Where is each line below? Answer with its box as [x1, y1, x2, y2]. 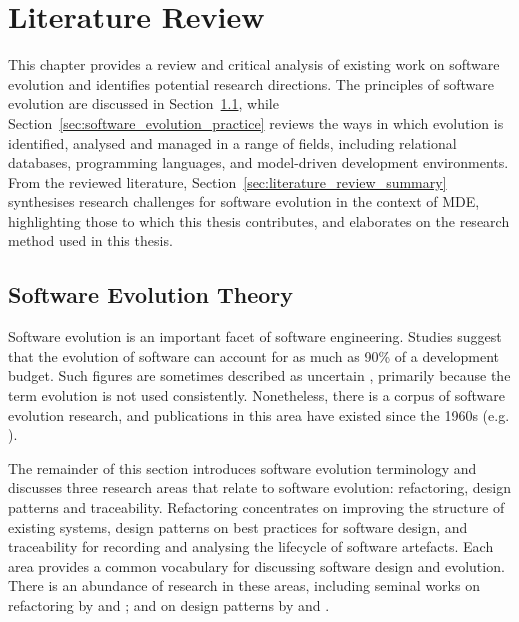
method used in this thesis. [8, 230, 173, 251]
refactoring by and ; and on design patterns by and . [8, 594, 330, 615]
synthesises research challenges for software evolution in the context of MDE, [8, 191, 480, 212]
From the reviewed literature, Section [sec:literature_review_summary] [8, 171, 447, 192]
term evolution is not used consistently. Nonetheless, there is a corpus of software [8, 385, 506, 406]
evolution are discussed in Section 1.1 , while [8, 93, 279, 114]
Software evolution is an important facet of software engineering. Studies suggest [8, 326, 502, 347]
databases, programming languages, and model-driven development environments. [8, 152, 509, 173]
